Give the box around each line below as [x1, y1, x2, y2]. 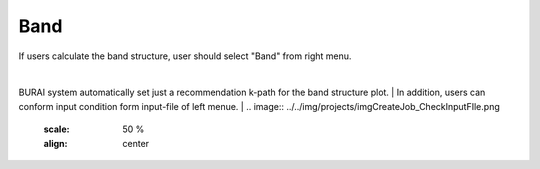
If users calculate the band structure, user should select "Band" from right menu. [18, 50, 352, 62]
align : [43, 137, 68, 149]
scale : [43, 123, 70, 135]
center [122, 137, 150, 149]
